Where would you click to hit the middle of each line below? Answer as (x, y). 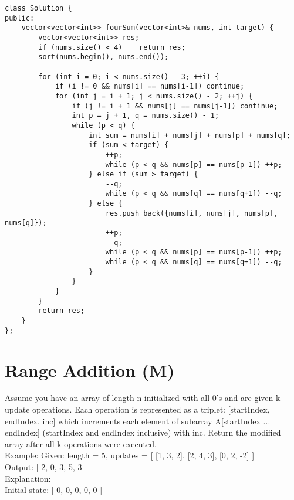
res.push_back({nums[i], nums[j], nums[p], (192, 213)
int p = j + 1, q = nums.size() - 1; (146, 116)
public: (20, 18)
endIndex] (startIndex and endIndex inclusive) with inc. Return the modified (143, 432)
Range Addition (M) (90, 370)
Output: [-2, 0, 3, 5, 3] (45, 467)
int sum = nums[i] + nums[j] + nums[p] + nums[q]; (190, 135)
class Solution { (38, 8)
